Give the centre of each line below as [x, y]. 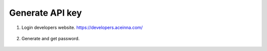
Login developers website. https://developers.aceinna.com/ [82, 27]
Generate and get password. [51, 38]
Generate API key [45, 13]
